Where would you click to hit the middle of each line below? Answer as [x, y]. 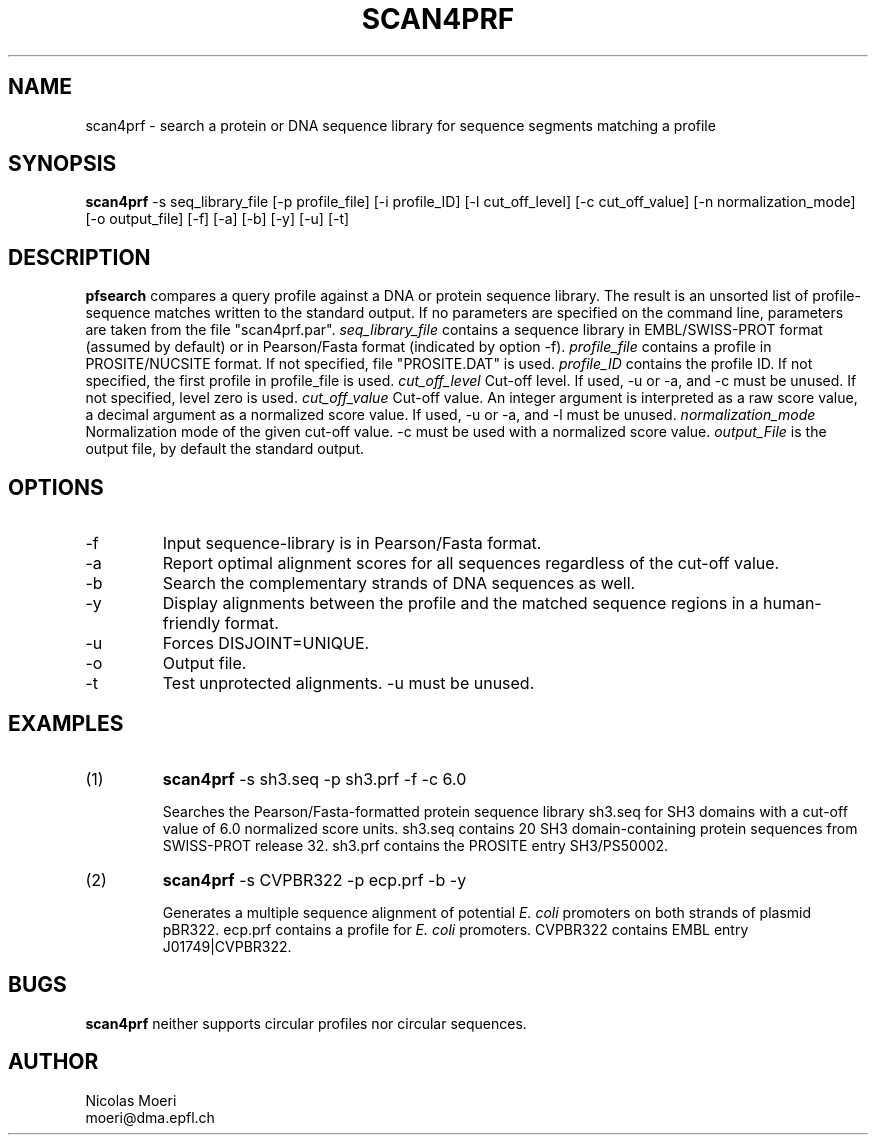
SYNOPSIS [62, 164]
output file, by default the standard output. [224, 449]
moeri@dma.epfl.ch [150, 1117]
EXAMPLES [66, 723]
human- [792, 603]
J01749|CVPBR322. [227, 946]
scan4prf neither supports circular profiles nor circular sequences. [306, 1023]
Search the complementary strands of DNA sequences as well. [399, 583]
